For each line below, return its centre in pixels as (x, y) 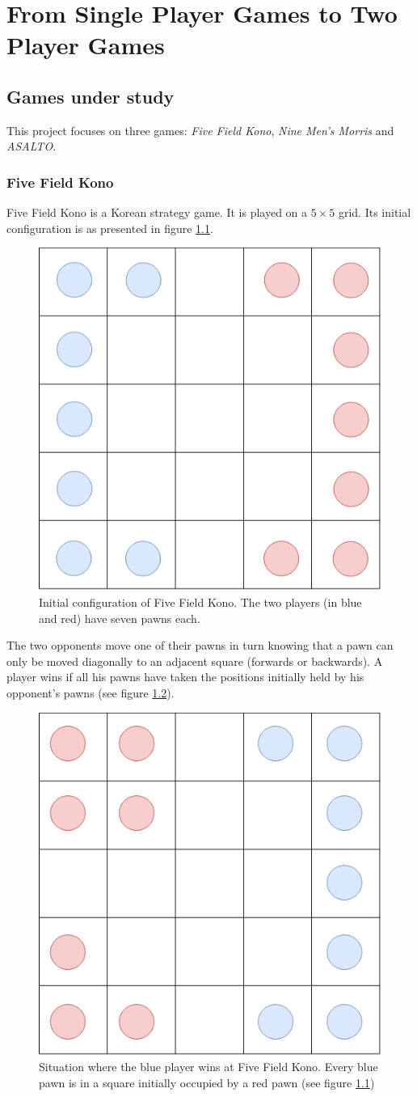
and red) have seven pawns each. (120, 618)
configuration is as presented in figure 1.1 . (110, 228)
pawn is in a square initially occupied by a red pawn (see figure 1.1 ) (207, 1082)
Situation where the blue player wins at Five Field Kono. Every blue (208, 1067)
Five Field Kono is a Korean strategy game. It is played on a (157, 212)
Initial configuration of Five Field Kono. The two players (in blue (200, 601)
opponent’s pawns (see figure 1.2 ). (91, 692)
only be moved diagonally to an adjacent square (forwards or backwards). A (195, 661)
